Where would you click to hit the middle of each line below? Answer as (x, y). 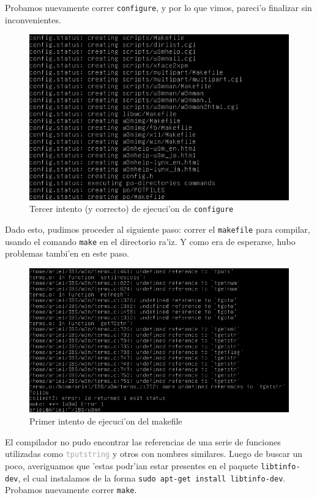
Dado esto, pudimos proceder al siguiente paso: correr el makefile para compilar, (158, 229)
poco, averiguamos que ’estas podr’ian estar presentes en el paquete (132, 465)
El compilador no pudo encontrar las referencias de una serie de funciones (143, 441)
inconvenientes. (33, 19)
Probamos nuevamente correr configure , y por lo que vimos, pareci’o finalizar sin (158, 7)
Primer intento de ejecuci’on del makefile (106, 421)
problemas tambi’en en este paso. (67, 253)
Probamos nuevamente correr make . (71, 490)
